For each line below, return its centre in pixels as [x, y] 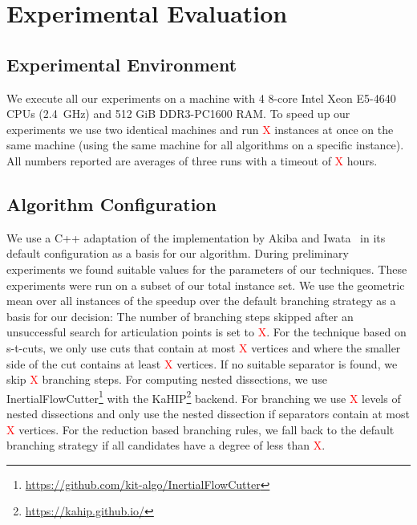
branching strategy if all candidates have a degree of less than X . [166, 445]
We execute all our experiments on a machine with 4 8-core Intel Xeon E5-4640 [201, 98]
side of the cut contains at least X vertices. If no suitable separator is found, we [202, 363]
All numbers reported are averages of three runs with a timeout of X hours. [192, 160]
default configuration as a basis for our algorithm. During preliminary [178, 253]
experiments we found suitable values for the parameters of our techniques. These [207, 269]
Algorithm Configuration [111, 203]
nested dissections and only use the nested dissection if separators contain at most [208, 413]
